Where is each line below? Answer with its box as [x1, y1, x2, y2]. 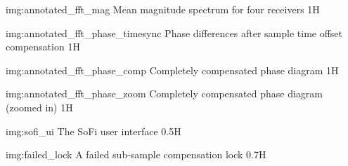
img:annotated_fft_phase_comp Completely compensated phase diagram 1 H [6, 62, 339, 77]
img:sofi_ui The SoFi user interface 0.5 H [6, 123, 181, 138]
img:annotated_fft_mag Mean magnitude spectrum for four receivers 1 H [6, 2, 320, 16]
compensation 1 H [6, 39, 80, 54]
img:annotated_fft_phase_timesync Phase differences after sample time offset [6, 25, 343, 40]
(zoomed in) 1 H [6, 99, 73, 114]
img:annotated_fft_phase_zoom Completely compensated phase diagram [6, 86, 323, 101]
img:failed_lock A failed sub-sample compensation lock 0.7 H [6, 147, 266, 162]
